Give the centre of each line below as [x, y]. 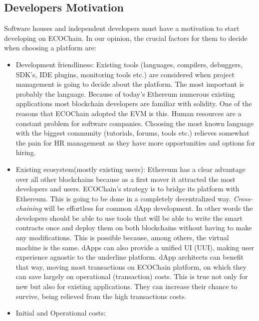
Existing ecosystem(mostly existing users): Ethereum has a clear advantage [130, 169]
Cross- [243, 198]
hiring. [26, 152]
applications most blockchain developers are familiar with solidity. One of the [134, 103]
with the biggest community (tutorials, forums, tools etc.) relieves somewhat [132, 133]
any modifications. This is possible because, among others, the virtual [122, 238]
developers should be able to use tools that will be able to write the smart [129, 218]
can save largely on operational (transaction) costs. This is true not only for [132, 276]
